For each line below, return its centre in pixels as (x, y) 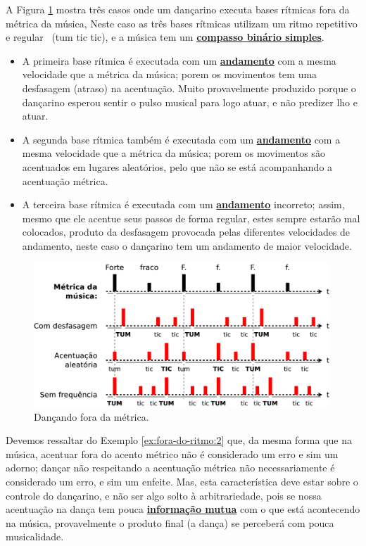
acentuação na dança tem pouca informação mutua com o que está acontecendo (183, 509)
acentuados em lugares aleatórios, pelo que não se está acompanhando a (177, 166)
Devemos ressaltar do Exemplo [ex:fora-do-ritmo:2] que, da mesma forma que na (179, 440)
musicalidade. (35, 537)
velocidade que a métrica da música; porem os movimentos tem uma (170, 74)
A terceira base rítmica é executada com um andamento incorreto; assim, (183, 204)
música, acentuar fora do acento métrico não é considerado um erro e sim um (172, 453)
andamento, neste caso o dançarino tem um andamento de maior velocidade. (187, 245)
